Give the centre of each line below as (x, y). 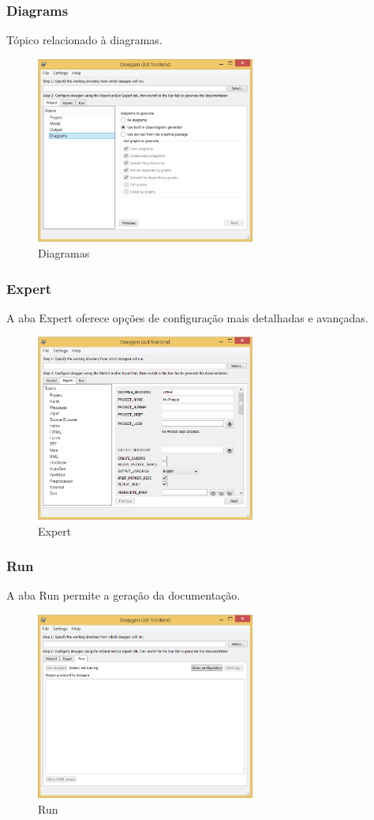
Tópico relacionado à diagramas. (84, 40)
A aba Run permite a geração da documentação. (123, 595)
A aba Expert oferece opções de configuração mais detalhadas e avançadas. (187, 317)
